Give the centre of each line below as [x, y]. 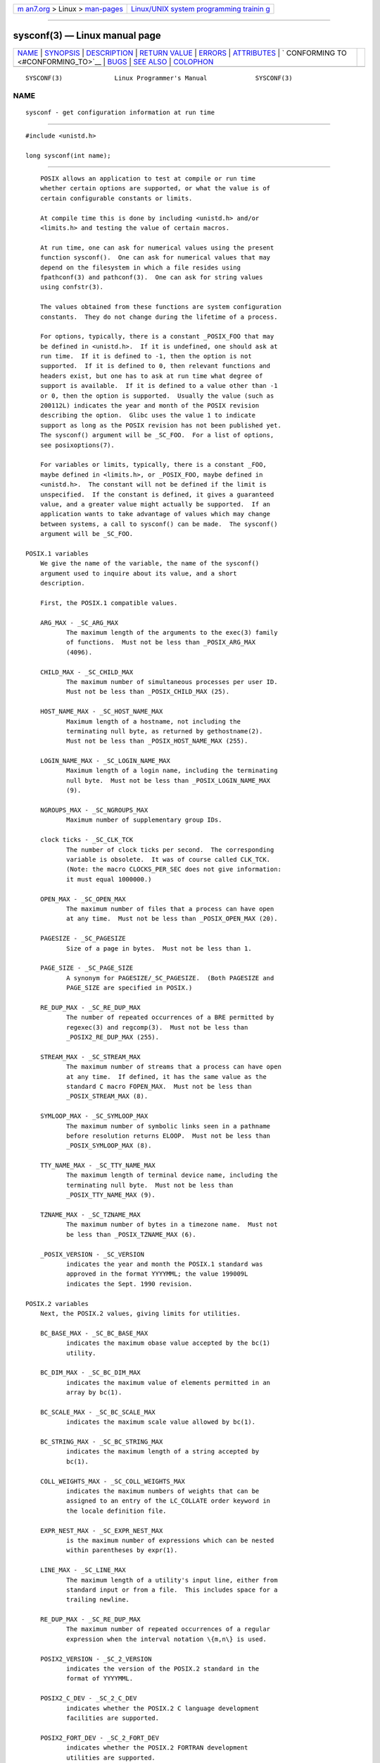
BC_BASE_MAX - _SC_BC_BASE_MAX [94, 1333]
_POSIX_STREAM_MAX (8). [107, 1096]
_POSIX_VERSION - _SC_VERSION [92, 1254]
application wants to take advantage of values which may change [155, 514]
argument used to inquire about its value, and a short [138, 573]
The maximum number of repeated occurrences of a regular [168, 1629]
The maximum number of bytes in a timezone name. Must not [172, 1225]
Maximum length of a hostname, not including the [153, 721]
